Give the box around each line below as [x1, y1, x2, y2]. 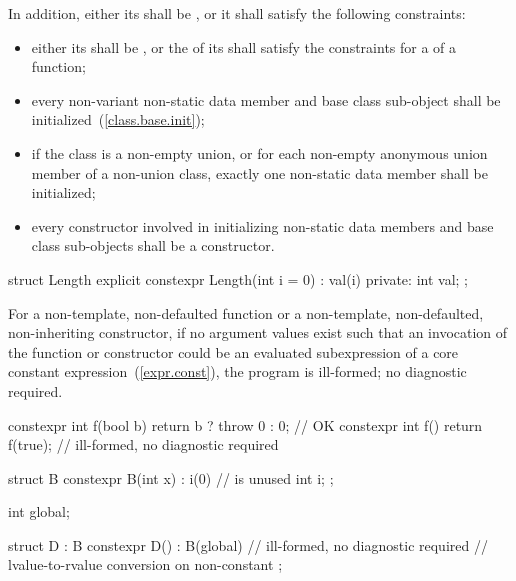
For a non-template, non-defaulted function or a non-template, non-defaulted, [8, 302, 484, 323]
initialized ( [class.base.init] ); [31, 109, 205, 130]
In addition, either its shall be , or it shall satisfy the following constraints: [8, 3, 466, 23]
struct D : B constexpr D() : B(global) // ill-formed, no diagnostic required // [8, 534, 488, 555]
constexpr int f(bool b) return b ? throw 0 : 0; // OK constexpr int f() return [8, 414, 483, 435]
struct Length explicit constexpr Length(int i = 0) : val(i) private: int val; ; [8, 268, 468, 289]
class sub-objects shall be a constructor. [31, 235, 275, 256]
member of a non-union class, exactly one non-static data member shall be [31, 162, 488, 183]
